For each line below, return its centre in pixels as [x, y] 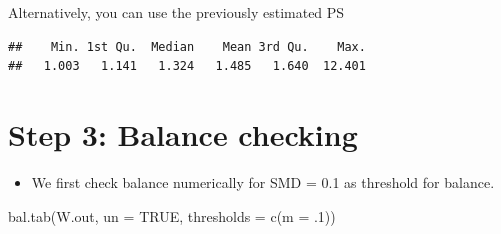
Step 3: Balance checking [183, 133]
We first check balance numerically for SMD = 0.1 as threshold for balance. [263, 181]
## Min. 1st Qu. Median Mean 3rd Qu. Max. [187, 46]
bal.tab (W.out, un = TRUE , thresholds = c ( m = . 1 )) [172, 215]
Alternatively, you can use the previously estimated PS [176, 12]
